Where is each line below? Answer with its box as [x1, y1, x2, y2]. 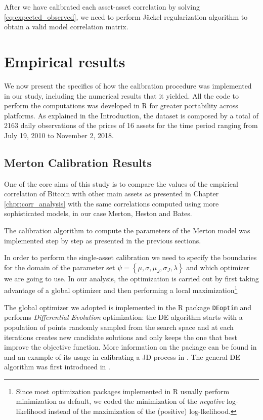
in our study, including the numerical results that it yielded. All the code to [4, 90, 239, 101]
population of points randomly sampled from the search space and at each [4, 321, 234, 332]
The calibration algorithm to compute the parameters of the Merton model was [4, 225, 250, 236]
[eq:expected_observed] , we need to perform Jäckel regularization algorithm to [4, 11, 248, 22]
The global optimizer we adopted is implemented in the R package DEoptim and [4, 302, 252, 312]
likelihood [16, 406, 46, 416]
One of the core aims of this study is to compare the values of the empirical [4, 178, 238, 189]
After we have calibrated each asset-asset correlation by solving [4, 2, 200, 12]
